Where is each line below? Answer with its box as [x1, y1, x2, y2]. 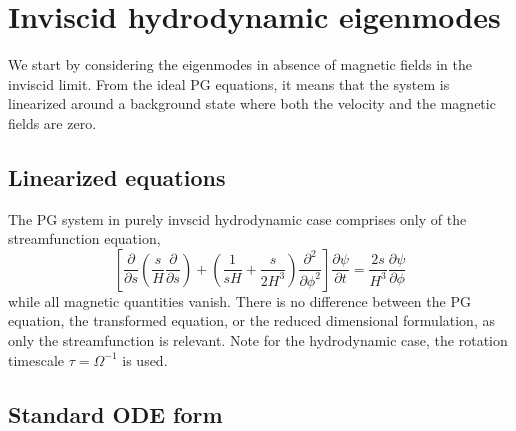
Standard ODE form [8, 398, 223, 429]
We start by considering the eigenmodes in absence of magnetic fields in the [8, 54, 472, 75]
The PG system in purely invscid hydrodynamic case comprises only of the [8, 208, 467, 229]
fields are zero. [8, 112, 97, 133]
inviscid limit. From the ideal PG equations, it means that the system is [8, 73, 450, 94]
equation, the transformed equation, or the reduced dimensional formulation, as [8, 310, 495, 331]
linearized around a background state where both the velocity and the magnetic [8, 93, 496, 114]
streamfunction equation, [8, 228, 161, 249]
